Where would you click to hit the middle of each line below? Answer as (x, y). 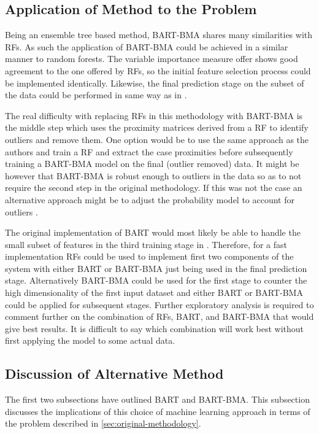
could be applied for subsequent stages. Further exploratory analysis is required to (159, 304)
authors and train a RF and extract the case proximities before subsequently (149, 151)
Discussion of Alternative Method (114, 374)
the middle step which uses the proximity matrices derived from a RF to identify (157, 127)
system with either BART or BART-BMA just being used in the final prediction (156, 268)
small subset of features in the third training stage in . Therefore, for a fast (146, 244)
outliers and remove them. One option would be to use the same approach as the (157, 139)
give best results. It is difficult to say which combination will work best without (155, 328)
